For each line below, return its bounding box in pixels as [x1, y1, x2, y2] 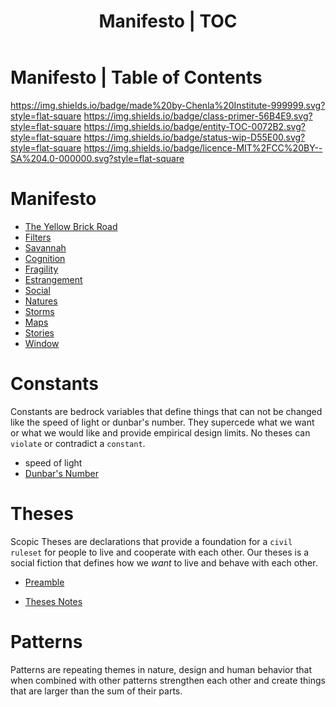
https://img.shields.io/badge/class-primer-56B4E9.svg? [83, 110, 313, 122]
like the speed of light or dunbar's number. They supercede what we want [10, 416, 315, 428]
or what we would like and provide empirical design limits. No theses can [10, 426, 311, 439]
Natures [24, 295, 58, 307]
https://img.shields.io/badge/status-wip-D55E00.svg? [83, 131, 306, 143]
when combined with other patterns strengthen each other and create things [10, 674, 326, 686]
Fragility [24, 263, 59, 275]
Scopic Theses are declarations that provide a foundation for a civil [10, 535, 293, 547]
